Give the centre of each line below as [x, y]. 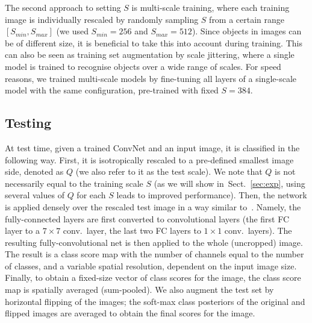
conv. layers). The [258, 230]
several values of [35, 195]
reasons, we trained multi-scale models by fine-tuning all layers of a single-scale [151, 78]
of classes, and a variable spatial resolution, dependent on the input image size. [151, 265]
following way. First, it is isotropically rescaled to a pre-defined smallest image [149, 159]
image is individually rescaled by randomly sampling [102, 19]
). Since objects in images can [247, 31]
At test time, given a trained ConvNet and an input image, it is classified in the [152, 147]
